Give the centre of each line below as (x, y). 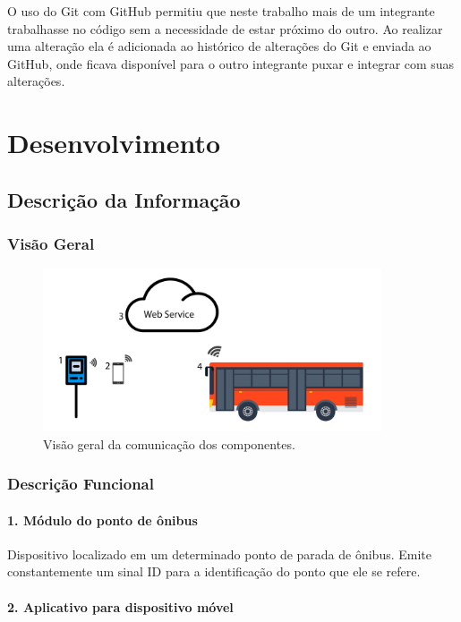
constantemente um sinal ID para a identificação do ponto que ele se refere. (214, 571)
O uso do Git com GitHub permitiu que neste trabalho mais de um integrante (221, 11)
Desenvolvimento (114, 143)
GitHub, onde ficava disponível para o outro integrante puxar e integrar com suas (231, 63)
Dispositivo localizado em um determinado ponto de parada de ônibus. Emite (219, 554)
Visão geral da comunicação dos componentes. (169, 443)
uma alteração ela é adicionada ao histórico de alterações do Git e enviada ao (219, 46)
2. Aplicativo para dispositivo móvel (120, 606)
